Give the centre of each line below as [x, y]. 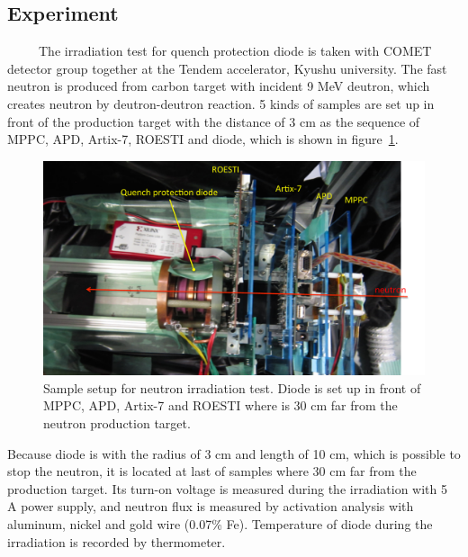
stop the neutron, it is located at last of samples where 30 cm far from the [212, 471]
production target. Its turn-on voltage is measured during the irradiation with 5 [228, 488]
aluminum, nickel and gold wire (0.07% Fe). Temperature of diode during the [220, 524]
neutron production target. [117, 423]
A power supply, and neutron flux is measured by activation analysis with [211, 506]
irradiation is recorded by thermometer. [117, 541]
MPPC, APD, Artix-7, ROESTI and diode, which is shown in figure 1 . [203, 139]
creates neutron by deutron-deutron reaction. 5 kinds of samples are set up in [221, 103]
